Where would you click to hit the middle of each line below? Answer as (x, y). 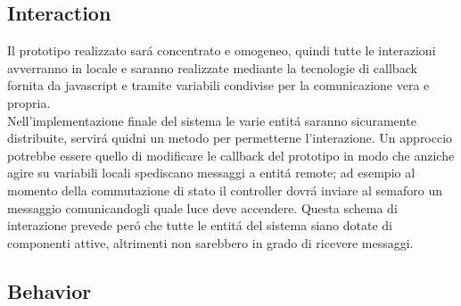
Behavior (49, 290)
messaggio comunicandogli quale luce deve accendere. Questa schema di (202, 207)
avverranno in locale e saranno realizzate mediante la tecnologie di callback (212, 67)
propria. (29, 102)
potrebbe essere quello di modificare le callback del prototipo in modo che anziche (231, 155)
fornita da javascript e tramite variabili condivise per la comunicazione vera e (218, 85)
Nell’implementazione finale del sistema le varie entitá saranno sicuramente (212, 120)
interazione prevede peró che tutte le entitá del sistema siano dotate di (200, 225)
